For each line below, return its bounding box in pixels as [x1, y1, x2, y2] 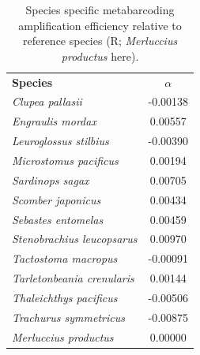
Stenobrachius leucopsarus [12, 230, 138, 247]
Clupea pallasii [12, 93, 82, 110]
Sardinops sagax [12, 171, 89, 188]
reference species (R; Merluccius [22, 32, 178, 49]
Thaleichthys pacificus [12, 289, 118, 305]
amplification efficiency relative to [18, 17, 182, 33]
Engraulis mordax [12, 113, 96, 129]
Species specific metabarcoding [25, 2, 175, 17]
